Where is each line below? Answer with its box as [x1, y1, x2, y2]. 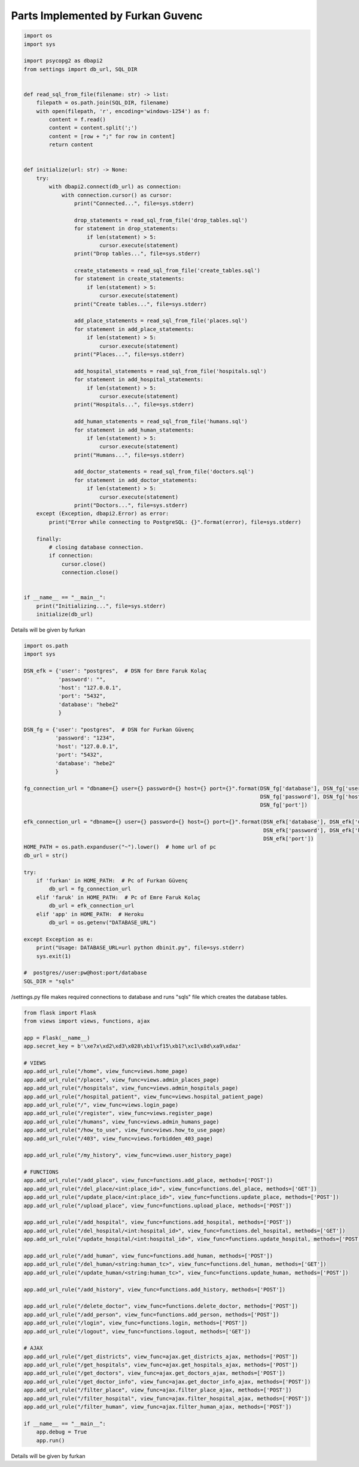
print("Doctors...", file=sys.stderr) [74, 502, 188, 509]
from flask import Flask [23, 1009, 97, 1016]
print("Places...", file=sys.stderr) [74, 351, 185, 358]
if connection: [48, 552, 94, 559]
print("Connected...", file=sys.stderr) [74, 200, 194, 207]
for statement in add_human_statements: [74, 426, 194, 433]
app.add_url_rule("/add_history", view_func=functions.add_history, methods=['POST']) [23, 1286, 286, 1293]
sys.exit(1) [36, 953, 72, 959]
